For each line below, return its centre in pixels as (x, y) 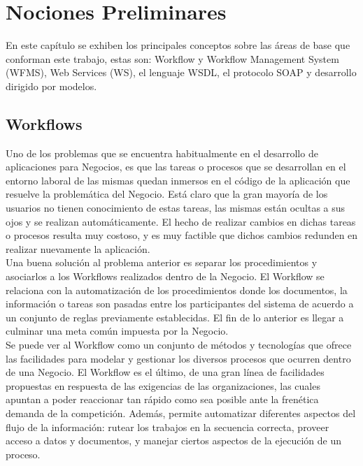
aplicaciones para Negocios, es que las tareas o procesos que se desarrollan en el (176, 167)
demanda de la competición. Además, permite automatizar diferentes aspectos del (181, 413)
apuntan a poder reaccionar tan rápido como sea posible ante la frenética (162, 399)
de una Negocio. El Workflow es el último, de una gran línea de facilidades (165, 372)
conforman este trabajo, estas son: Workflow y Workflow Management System (172, 58)
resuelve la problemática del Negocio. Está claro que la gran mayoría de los (167, 194)
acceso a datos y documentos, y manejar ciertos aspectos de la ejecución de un (173, 440)
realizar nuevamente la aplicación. (78, 248)
